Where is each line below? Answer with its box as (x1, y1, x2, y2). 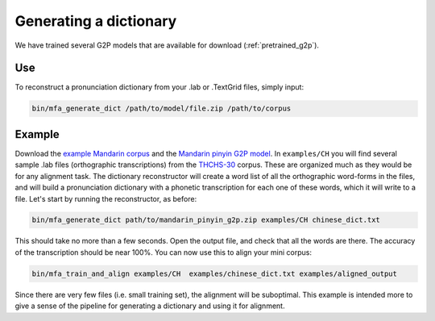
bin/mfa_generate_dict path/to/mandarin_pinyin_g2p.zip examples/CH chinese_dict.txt (31, 215, 380, 225)
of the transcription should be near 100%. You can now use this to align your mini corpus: (14, 247, 312, 257)
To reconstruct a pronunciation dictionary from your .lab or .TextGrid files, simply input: (14, 82, 304, 92)
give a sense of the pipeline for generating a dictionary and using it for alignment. (14, 301, 285, 311)
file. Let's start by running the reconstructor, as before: (14, 194, 197, 203)
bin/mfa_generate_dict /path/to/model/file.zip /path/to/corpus (31, 104, 292, 113)
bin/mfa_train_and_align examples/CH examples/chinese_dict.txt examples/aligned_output (31, 269, 398, 278)
